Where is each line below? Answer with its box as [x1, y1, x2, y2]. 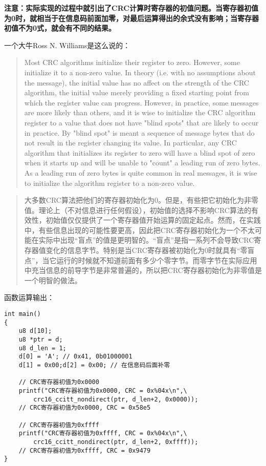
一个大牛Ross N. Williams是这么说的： [4, 39, 130, 50]
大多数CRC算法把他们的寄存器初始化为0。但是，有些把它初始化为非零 [24, 195, 258, 205]
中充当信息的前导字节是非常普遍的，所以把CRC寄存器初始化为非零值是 [24, 265, 262, 276]
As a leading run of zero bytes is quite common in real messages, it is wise [24, 167, 257, 178]
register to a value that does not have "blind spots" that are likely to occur [24, 117, 259, 128]
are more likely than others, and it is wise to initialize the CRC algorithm [24, 107, 256, 118]
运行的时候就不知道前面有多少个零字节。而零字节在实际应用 [56, 255, 257, 265]
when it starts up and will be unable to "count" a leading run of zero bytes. [24, 157, 260, 168]
